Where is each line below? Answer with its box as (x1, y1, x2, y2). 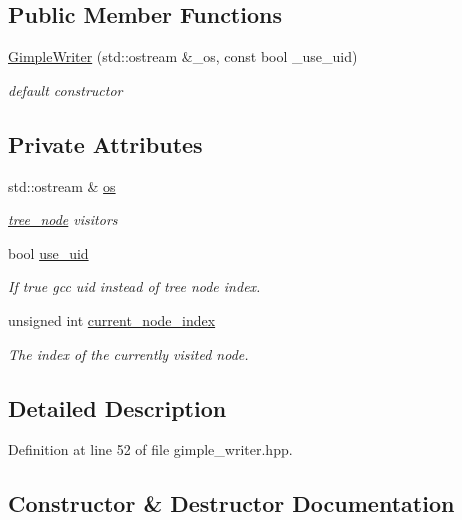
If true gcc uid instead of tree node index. (8, 276, 261, 297)
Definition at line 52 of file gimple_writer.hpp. (8, 439, 293, 460)
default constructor (8, 79, 123, 100)
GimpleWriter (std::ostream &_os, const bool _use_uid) (8, 46, 358, 67)
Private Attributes (8, 128, 203, 159)
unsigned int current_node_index (8, 309, 216, 330)
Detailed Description (8, 392, 227, 423)
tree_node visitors (8, 209, 118, 230)
